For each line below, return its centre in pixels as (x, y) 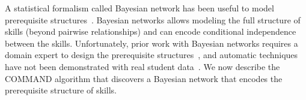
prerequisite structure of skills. (61, 90)
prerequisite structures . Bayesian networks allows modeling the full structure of (153, 19)
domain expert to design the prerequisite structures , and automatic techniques (151, 55)
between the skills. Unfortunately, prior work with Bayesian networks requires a (151, 43)
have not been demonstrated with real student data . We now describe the (142, 66)
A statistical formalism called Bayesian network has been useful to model (139, 8)
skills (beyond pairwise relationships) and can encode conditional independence (151, 31)
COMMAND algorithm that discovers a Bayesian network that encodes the (144, 78)
